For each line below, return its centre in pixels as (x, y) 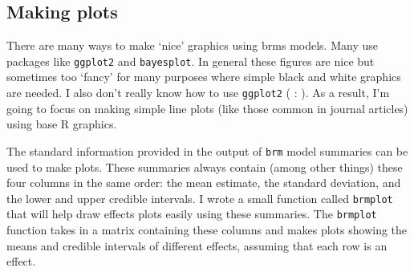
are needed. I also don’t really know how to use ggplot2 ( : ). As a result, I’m (198, 93)
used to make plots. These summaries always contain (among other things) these (205, 166)
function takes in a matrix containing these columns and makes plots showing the (207, 230)
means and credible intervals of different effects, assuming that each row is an (197, 245)
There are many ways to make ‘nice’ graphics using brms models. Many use (192, 45)
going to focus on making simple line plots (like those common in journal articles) (207, 108)
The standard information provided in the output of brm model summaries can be (207, 150)
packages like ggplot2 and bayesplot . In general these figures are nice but (191, 61)
